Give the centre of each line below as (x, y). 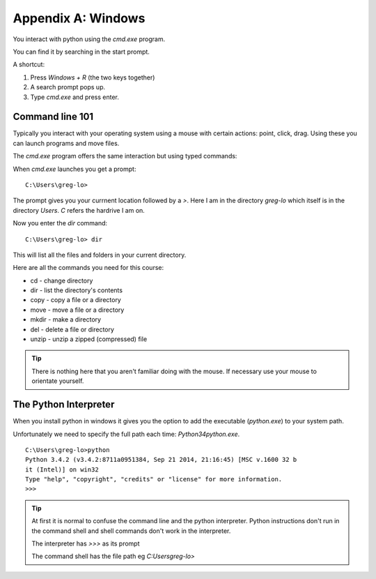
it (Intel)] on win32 (62, 469)
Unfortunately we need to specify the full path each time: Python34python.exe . (126, 434)
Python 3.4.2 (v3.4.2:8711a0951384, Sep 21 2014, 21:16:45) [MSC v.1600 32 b (161, 460)
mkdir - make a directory (65, 319)
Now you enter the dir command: (60, 223)
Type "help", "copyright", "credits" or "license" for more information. (154, 479)
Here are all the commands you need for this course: (88, 268)
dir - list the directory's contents (77, 290)
